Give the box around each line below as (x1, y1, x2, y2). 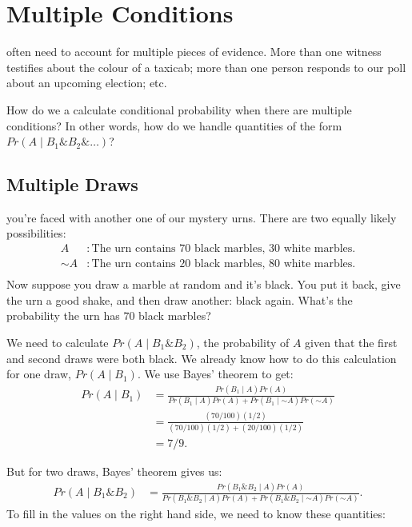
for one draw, (6, 365, 71, 382)
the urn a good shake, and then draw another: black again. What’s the (6, 291, 353, 308)
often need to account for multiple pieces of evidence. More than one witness (6, 43, 382, 60)
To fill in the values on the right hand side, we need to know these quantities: (6, 505, 386, 522)
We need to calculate (6, 333, 109, 350)
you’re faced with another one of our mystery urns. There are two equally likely (6, 209, 397, 226)
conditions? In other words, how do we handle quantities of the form (6, 117, 342, 134)
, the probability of (196, 333, 290, 350)
